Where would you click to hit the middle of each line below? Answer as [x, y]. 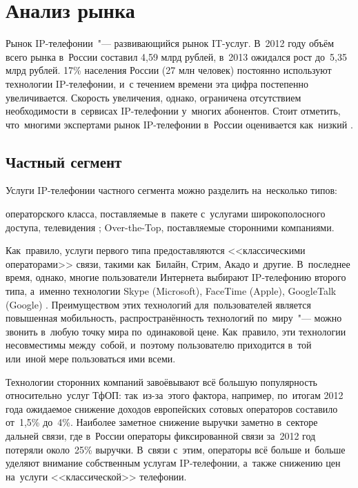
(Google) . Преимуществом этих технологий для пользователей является [158, 304]
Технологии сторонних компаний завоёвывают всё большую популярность [161, 381]
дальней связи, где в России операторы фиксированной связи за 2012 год [161, 435]
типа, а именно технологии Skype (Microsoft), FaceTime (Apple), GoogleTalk [171, 291]
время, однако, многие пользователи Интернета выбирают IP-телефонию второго [176, 277]
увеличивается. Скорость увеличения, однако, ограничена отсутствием [153, 97]
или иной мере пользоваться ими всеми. [91, 359]
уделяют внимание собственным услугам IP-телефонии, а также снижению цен [173, 463]
